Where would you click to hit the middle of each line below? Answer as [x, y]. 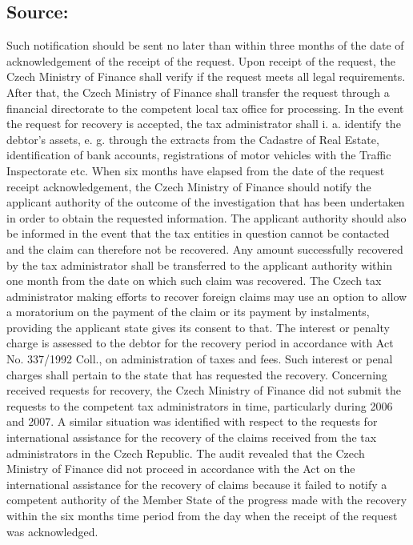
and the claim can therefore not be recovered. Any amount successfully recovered [205, 248]
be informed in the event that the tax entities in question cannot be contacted [198, 233]
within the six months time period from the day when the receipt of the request [202, 516]
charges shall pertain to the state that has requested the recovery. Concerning [197, 374]
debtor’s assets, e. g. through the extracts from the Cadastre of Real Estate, [193, 139]
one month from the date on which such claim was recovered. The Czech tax [194, 281]
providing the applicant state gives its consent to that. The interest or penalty [198, 327]
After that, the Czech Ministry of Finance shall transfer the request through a [198, 92]
